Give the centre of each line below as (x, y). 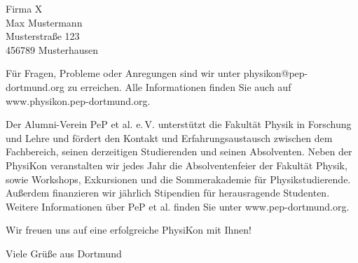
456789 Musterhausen (52, 49)
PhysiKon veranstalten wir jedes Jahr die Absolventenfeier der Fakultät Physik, (177, 165)
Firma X (24, 8)
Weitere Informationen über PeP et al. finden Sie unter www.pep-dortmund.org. (178, 206)
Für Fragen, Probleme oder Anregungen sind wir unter (123, 73)
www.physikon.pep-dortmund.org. (78, 100)
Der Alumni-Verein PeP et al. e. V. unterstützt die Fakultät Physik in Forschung (179, 124)
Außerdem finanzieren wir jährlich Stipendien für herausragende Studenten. (168, 193)
